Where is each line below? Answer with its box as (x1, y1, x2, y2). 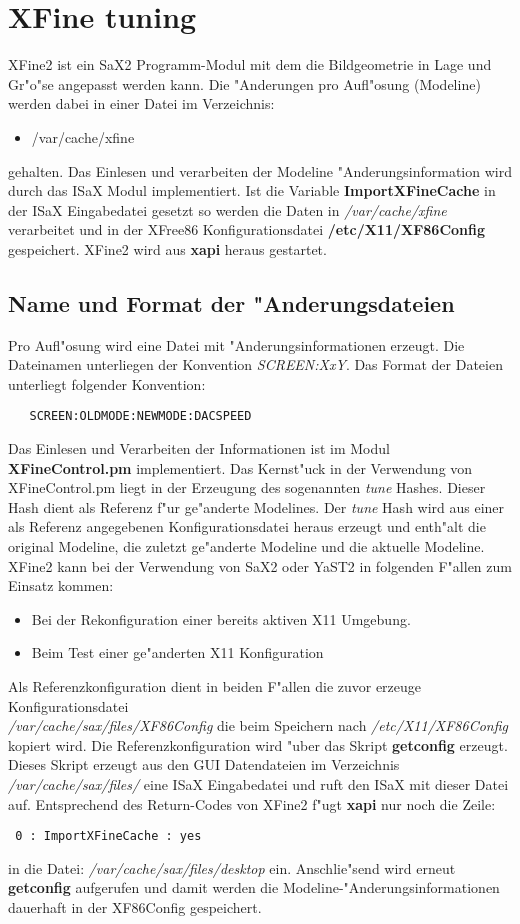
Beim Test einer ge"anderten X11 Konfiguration (31, 642, 324, 663)
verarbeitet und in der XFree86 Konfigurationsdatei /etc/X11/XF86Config (8, 219, 486, 240)
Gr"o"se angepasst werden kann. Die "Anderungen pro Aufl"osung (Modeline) (8, 73, 481, 94)
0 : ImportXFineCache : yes (15, 829, 202, 844)
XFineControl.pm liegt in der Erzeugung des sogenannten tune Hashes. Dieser (8, 477, 486, 498)
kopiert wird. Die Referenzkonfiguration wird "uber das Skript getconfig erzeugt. (8, 734, 508, 755)
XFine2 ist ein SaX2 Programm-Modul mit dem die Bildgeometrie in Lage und (8, 54, 492, 75)
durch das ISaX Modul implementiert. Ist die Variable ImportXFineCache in (8, 180, 496, 201)
